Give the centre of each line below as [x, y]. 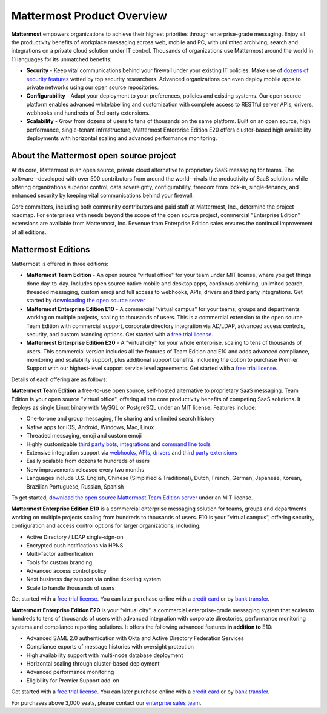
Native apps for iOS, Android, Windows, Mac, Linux [90, 427]
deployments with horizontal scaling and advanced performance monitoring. [122, 138]
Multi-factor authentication [60, 554]
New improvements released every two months [85, 469]
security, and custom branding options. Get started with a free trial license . [120, 334]
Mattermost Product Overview [89, 16]
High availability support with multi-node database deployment [105, 655]
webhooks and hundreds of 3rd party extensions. [88, 113]
